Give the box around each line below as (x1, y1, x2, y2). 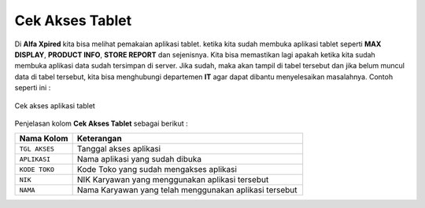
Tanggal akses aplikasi (76, 144, 161, 155)
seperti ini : (14, 83, 51, 93)
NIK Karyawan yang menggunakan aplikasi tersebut (76, 174, 269, 185)
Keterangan (76, 133, 122, 144)
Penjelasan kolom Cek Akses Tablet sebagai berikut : (14, 119, 188, 128)
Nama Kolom (19, 133, 68, 144)
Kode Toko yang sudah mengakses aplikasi (76, 164, 238, 175)
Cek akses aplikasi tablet (14, 100, 96, 110)
